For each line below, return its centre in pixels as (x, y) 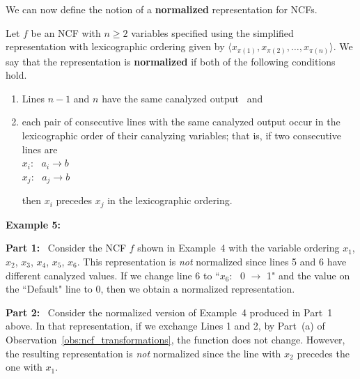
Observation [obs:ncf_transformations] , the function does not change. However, (175, 339)
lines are (40, 149)
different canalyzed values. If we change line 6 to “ (113, 275)
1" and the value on (308, 275)
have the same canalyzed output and (182, 98)
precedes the (323, 353)
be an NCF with (66, 32)
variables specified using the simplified (212, 32)
